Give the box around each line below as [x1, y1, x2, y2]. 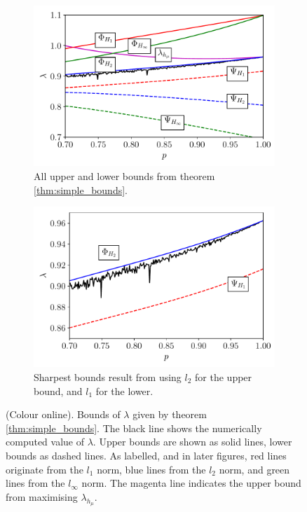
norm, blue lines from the [97, 462, 206, 476]
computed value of [6, 434, 84, 449]
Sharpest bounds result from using [34, 370, 182, 385]
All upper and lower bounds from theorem [34, 168, 215, 183]
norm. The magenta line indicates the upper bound [81, 476, 301, 490]
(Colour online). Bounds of [6, 407, 121, 422]
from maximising [6, 489, 78, 504]
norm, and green [219, 462, 290, 476]
